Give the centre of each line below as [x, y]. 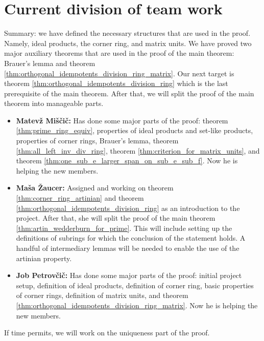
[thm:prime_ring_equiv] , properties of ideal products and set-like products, [135, 130]
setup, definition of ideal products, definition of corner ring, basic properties [135, 285]
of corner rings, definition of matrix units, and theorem [102, 295]
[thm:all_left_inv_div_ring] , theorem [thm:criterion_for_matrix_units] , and [138, 150]
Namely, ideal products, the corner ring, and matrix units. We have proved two [128, 43]
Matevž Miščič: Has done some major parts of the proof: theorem [122, 120]
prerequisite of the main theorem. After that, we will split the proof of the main [129, 93]
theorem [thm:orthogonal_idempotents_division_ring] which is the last [116, 83]
